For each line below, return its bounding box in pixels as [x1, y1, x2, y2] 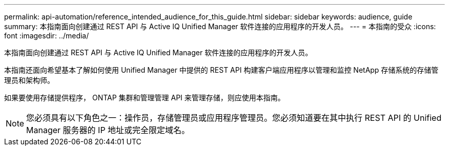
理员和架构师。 [4, 76, 54, 84]
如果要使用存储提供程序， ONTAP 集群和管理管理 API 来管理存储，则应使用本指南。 [4, 93, 285, 102]
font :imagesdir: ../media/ [4, 31, 89, 40]
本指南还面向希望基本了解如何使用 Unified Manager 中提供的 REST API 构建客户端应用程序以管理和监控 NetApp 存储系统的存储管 [4, 66, 439, 74]
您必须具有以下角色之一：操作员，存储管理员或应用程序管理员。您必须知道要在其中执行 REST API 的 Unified [26, 113, 442, 123]
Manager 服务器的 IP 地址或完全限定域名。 [26, 125, 190, 135]
